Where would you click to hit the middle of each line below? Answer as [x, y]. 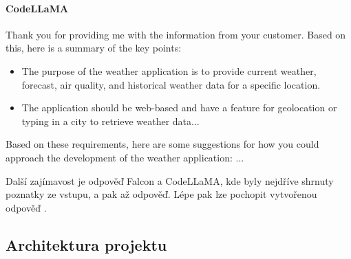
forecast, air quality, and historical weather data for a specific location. [171, 84]
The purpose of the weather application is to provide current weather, [169, 70]
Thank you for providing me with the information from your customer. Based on [176, 34]
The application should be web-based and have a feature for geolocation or [179, 108]
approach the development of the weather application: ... [125, 157]
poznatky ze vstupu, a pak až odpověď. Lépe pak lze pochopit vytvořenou [161, 194]
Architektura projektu [86, 244]
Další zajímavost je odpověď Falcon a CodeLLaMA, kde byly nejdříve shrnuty [170, 180]
